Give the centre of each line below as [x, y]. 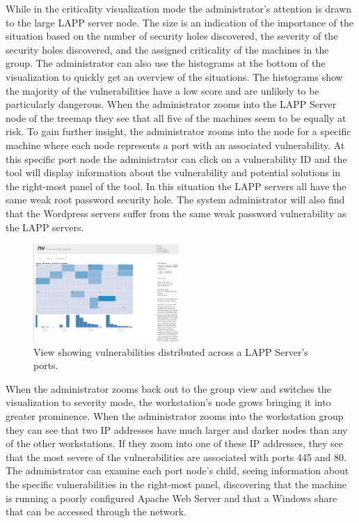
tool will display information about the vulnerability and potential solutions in [173, 172]
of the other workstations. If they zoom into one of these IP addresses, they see [174, 443]
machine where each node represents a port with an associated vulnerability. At [175, 145]
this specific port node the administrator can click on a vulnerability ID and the [176, 158]
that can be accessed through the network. [96, 512]
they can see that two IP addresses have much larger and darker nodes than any [177, 429]
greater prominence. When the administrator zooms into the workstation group [175, 416]
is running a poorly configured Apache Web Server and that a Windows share [171, 498]
